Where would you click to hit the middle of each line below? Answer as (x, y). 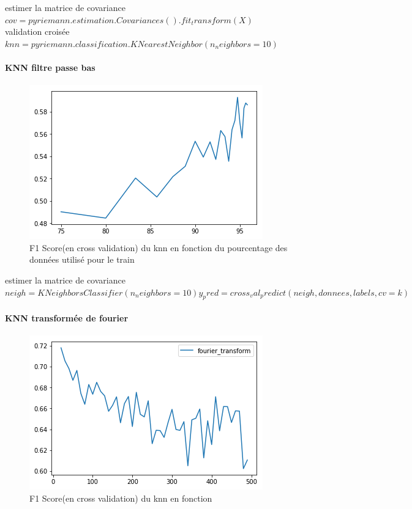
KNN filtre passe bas (50, 67)
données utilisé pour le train (82, 259)
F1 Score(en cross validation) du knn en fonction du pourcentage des (159, 247)
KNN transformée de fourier (67, 317)
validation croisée (37, 31)
